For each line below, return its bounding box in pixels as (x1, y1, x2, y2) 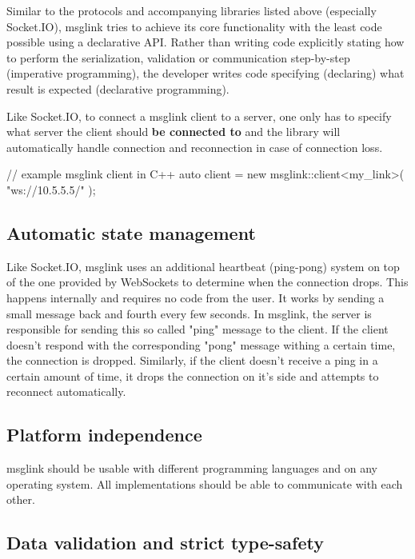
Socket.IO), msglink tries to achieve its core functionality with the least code (6, 18, 382, 34)
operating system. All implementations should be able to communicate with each (6, 475, 403, 492)
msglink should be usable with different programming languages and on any (6, 460, 378, 477)
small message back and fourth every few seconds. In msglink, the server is (6, 305, 372, 321)
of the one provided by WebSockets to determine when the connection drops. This (6, 274, 409, 290)
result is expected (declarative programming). (6, 80, 229, 97)
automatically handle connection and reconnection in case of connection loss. (6, 138, 383, 155)
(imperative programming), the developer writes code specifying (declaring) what (6, 65, 405, 82)
